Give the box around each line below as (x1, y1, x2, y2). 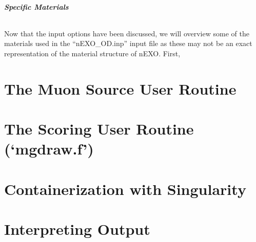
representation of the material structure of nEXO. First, (4, 48, 181, 58)
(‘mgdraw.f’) (4, 138, 94, 159)
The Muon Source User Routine (4, 78, 237, 99)
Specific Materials (4, 1, 69, 12)
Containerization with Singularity (4, 178, 246, 199)
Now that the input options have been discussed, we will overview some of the (4, 28, 249, 38)
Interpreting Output (4, 218, 150, 239)
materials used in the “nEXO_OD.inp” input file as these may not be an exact (4, 38, 252, 49)
